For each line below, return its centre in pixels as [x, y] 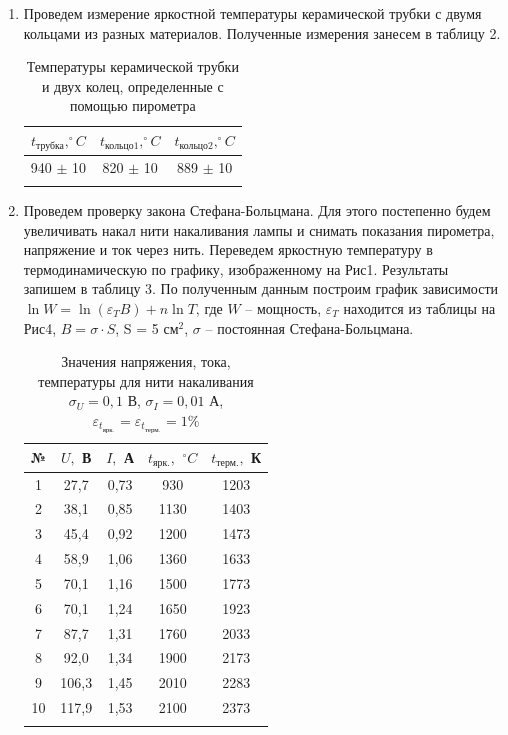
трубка [50, 146]
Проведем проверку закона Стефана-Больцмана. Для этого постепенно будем [257, 210]
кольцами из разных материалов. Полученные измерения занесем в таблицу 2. [262, 32]
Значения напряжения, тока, [146, 361]
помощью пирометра [132, 105]
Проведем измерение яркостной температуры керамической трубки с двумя [252, 13]
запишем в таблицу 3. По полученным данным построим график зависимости [261, 288]
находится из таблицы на [419, 307]
